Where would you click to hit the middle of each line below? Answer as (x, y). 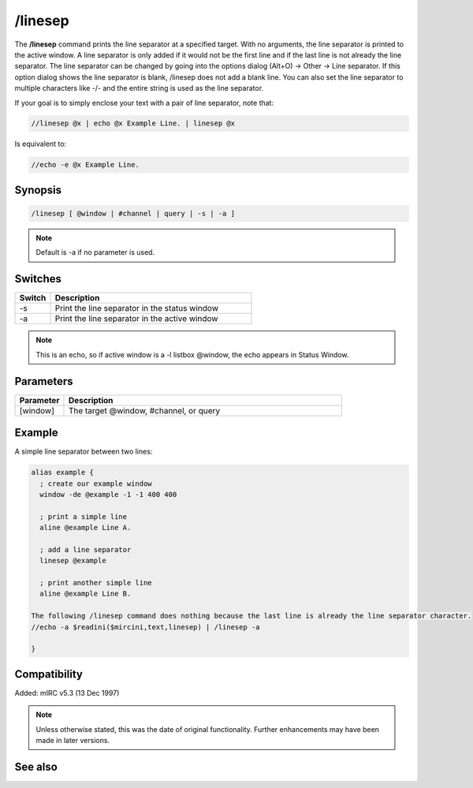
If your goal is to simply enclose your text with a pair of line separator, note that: (144, 103)
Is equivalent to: (41, 144)
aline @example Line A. (86, 528)
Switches (38, 279)
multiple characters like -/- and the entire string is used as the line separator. (139, 88)
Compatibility (48, 674)
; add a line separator (86, 549)
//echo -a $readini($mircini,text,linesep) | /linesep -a (145, 627)
